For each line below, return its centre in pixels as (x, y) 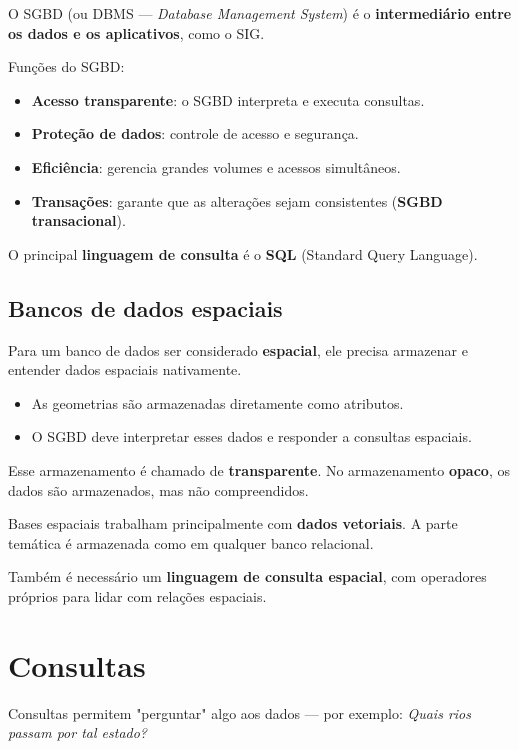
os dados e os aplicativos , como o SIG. (136, 32)
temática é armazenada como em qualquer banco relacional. (191, 542)
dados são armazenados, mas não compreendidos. (158, 489)
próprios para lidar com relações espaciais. (137, 595)
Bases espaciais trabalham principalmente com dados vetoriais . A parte (233, 523)
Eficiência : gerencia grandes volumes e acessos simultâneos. (216, 166)
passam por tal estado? (78, 732)
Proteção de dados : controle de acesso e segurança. (195, 133)
